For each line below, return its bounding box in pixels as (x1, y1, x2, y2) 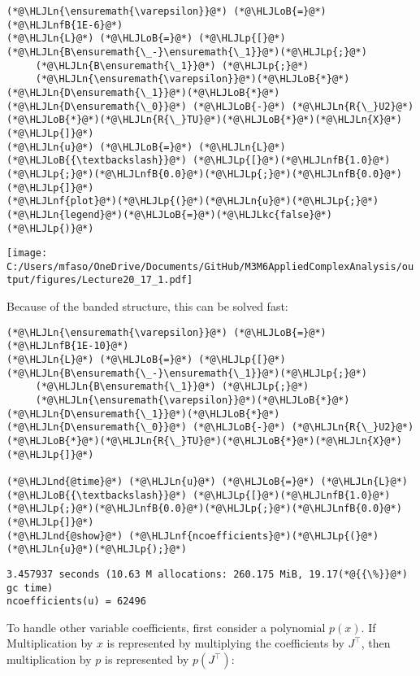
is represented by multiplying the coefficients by (106, 635, 344, 652)
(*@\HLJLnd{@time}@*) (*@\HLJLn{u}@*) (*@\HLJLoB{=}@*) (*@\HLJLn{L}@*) (6, 475, 408, 487)
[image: (6, 247, 48, 259)
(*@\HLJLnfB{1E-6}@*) (6, 19, 123, 31)
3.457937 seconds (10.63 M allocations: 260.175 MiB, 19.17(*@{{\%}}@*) (6, 568, 408, 580)
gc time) (6, 582, 54, 594)
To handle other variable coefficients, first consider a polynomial (6, 618, 326, 635)
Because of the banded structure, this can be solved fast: (6, 298, 288, 315)
